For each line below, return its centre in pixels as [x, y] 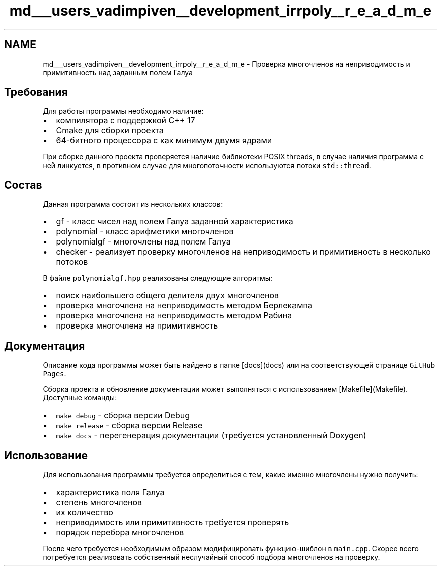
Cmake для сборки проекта [110, 131]
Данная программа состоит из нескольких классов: [133, 204]
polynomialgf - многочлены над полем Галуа [143, 242]
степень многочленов [99, 502]
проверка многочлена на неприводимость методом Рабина [174, 316]
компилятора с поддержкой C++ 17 [126, 120]
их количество [85, 512]
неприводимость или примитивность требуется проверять [173, 522]
